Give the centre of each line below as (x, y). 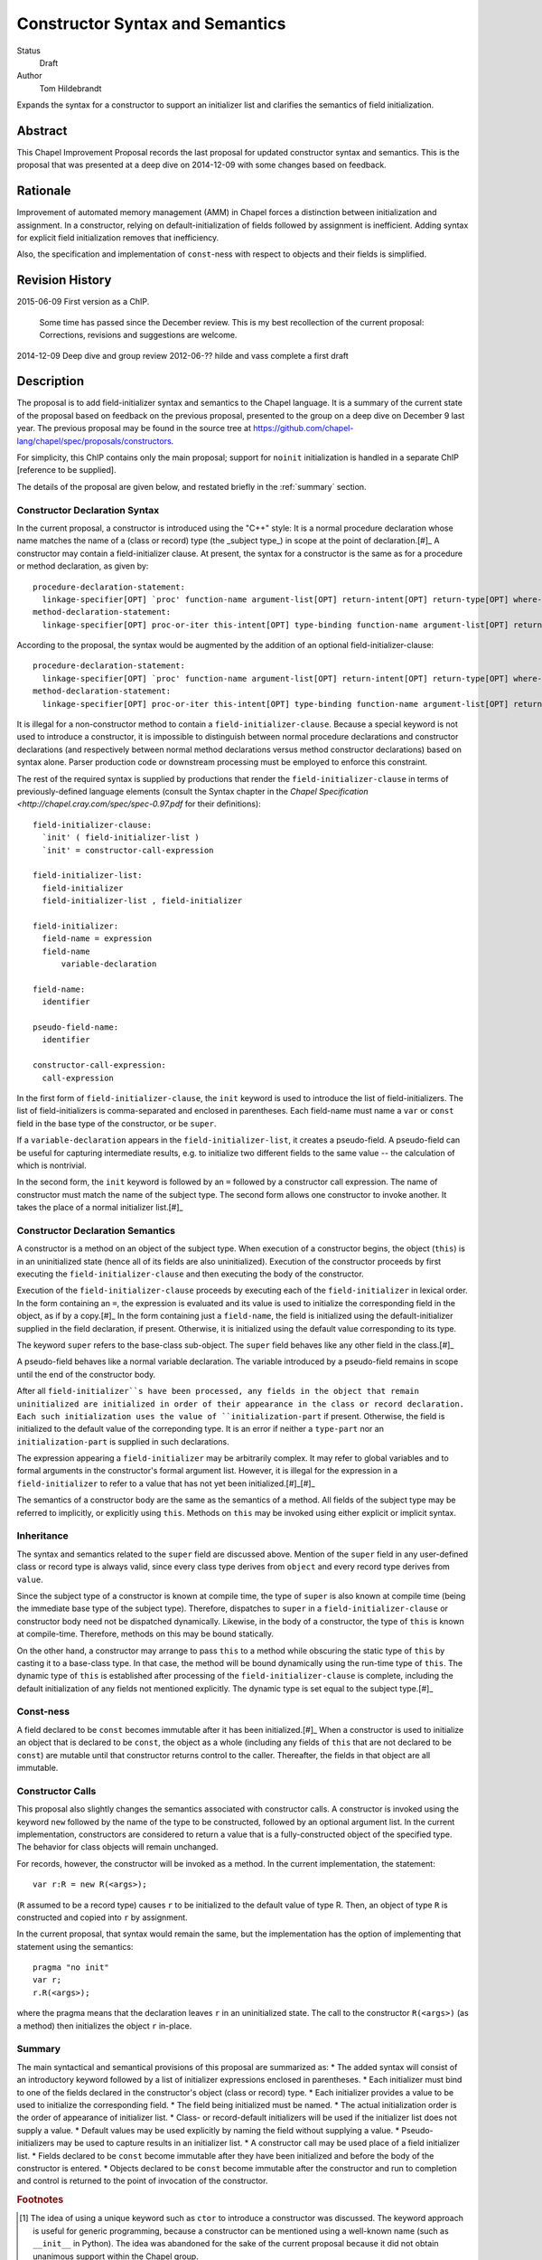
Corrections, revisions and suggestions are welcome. (138, 335)
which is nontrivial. (51, 1165)
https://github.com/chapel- (304, 428)
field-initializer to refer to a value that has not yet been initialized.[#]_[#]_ (166, 1483)
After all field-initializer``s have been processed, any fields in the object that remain (218, 1391)
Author (29, 76)
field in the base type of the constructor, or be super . (117, 1123)
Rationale (44, 191)
